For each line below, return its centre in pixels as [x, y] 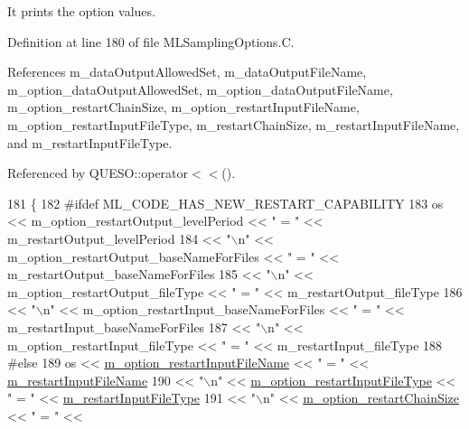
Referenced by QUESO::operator [98, 173]
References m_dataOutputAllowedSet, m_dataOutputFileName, [187, 72]
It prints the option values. [81, 11]
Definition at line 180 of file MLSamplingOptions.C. [151, 41]
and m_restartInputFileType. [90, 142]
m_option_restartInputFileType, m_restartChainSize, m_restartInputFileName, [234, 124]
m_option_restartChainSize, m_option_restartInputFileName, [183, 107]
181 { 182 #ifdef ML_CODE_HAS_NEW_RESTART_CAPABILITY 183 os [225, 203]
